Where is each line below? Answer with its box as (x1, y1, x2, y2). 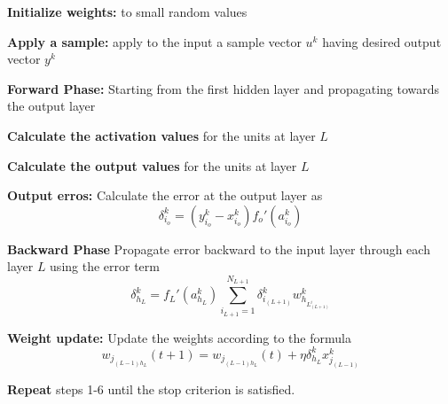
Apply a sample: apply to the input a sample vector (7, 32, 302, 50)
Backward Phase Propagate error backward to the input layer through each (7, 239, 430, 258)
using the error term (50, 257, 160, 276)
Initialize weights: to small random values (7, 3, 248, 20)
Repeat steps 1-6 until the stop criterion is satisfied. (7, 380, 295, 399)
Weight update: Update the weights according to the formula (7, 328, 351, 346)
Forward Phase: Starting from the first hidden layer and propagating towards (7, 79, 440, 97)
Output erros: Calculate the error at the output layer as (7, 186, 323, 205)
